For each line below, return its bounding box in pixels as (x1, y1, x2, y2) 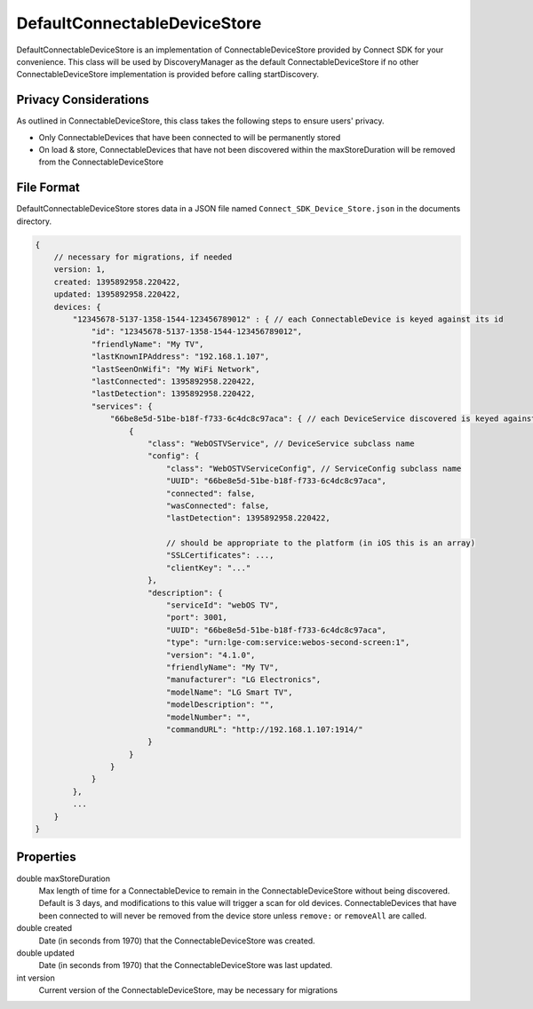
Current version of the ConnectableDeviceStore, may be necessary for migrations (38, 985, 338, 996)
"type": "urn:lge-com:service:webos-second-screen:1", (165, 638, 410, 648)
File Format (16, 180, 80, 195)
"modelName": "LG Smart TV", (165, 687, 293, 697)
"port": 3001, (165, 613, 228, 623)
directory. (16, 216, 52, 226)
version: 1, (53, 265, 107, 274)
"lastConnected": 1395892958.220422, (91, 376, 256, 386)
